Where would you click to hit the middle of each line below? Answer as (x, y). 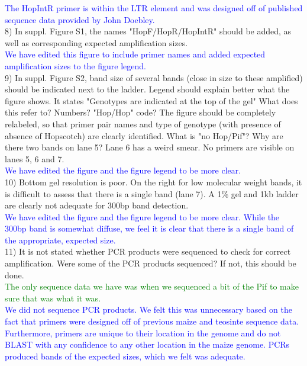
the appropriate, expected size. (60, 240)
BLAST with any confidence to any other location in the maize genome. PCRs (147, 344)
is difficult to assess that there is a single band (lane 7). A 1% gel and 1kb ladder (152, 193)
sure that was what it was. (53, 298)
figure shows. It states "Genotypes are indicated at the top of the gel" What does (151, 100)
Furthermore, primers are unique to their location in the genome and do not (143, 333)
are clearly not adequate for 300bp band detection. (97, 205)
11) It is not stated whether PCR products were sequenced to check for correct (148, 251)
